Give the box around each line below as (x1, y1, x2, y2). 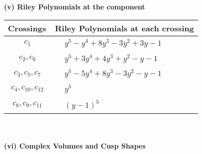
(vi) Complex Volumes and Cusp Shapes (4, 141, 146, 151)
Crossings (8, 22, 46, 34)
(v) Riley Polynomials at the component (4, 1, 145, 11)
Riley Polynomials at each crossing (55, 22, 194, 34)
